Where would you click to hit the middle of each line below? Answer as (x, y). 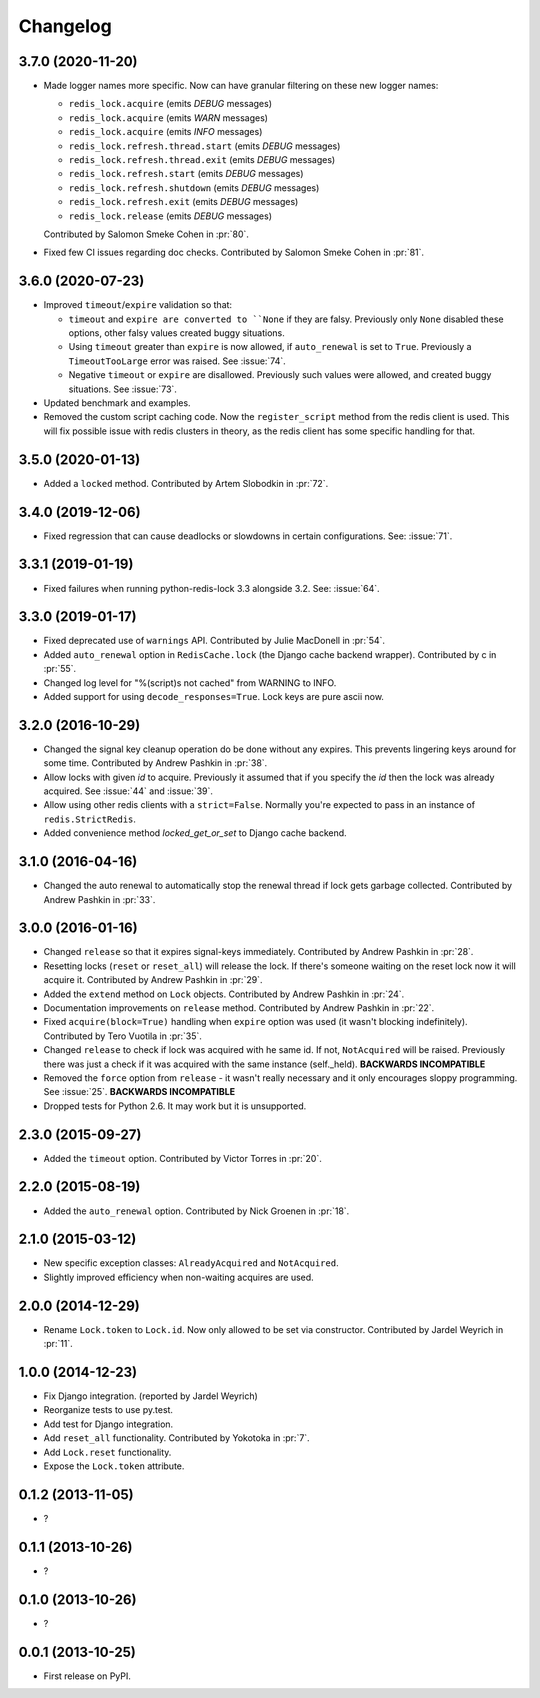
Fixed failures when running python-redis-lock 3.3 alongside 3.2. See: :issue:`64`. (211, 588)
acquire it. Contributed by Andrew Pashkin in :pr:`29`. (153, 980)
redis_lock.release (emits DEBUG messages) (170, 216)
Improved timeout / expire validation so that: (138, 305)
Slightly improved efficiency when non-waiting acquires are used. (178, 1277)
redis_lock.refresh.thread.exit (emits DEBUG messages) (202, 160)
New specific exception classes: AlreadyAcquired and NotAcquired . (191, 1263)
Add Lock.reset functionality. (107, 1452)
